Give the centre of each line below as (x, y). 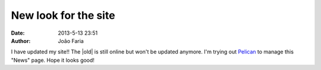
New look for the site (63, 15)
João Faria (71, 41)
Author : (21, 41)
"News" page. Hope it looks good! (53, 60)
